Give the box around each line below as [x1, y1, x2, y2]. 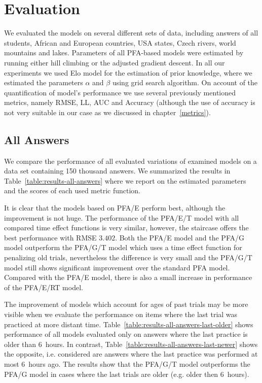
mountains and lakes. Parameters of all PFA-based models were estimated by [4, 47, 244, 58]
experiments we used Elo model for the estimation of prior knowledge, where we [4, 67, 252, 78]
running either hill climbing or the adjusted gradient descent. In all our [4, 57, 225, 67]
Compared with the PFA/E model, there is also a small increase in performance [4, 272, 252, 283]
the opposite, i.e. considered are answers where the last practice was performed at [4, 349, 258, 359]
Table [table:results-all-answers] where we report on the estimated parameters [4, 175, 246, 186]
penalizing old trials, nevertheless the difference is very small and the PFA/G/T [4, 252, 252, 263]
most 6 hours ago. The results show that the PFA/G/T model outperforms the [4, 358, 250, 369]
